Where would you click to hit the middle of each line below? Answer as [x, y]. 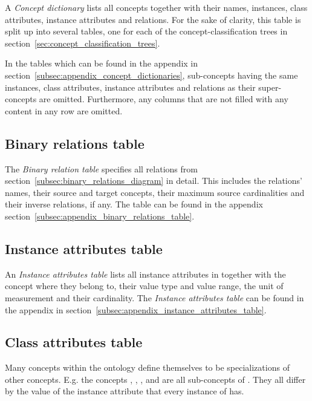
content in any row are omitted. [64, 110]
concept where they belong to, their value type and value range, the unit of [144, 286]
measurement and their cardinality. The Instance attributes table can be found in [154, 297]
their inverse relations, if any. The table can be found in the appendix [134, 204]
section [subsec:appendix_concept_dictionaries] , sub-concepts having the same [151, 75]
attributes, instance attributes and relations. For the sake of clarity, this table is [153, 19]
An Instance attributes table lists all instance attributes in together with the [145, 274]
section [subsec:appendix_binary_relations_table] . [100, 216]
